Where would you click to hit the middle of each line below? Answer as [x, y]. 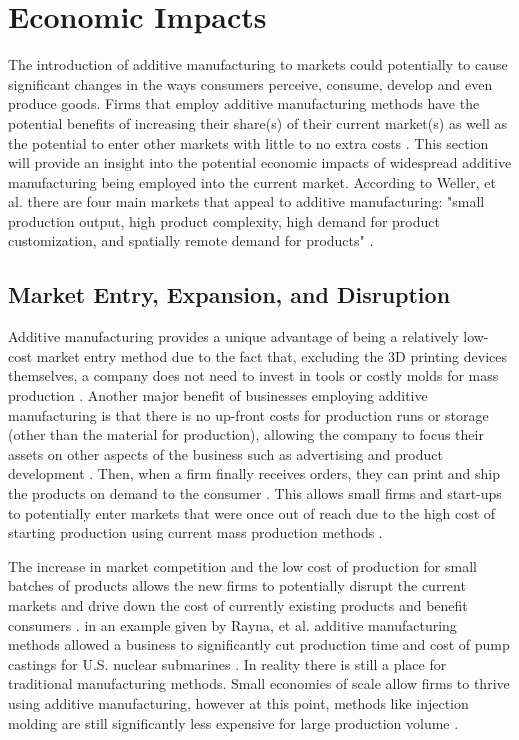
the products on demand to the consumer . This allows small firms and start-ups [255, 493]
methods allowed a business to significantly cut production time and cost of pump [259, 644]
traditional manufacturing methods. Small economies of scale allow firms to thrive [259, 683]
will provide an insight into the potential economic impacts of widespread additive [260, 162]
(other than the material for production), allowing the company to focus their [246, 434]
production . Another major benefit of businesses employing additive [218, 395]
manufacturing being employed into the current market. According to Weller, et [252, 181]
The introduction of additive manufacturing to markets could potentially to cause [258, 64]
